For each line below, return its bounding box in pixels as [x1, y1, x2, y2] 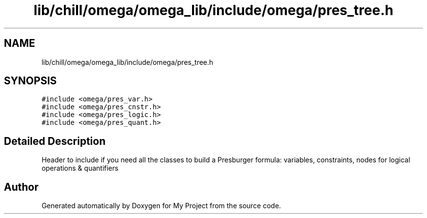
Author [4, 180, 39, 193]
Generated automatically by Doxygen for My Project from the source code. [41, 201, 281, 210]
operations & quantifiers [41, 164, 118, 173]
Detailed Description [4, 135, 106, 147]
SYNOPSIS [4, 75, 57, 87]
